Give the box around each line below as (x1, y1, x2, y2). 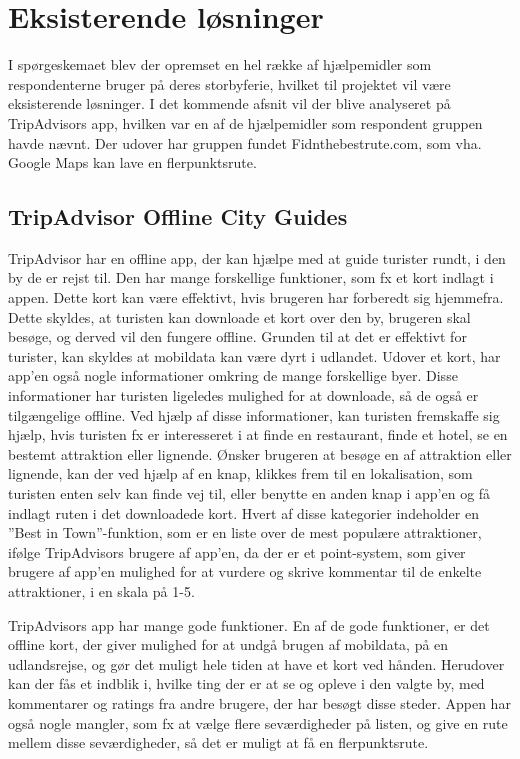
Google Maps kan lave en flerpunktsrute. (8, 152, 257, 173)
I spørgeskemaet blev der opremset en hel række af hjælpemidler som (8, 54, 432, 75)
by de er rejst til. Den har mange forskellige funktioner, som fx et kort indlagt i (8, 267, 494, 288)
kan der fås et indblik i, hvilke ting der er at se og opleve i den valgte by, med (8, 673, 485, 694)
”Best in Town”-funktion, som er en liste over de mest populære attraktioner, (8, 522, 482, 543)
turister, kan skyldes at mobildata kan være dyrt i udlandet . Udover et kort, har (8, 345, 501, 366)
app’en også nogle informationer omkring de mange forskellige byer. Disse (8, 365, 458, 386)
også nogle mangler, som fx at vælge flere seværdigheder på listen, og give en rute (8, 712, 508, 733)
